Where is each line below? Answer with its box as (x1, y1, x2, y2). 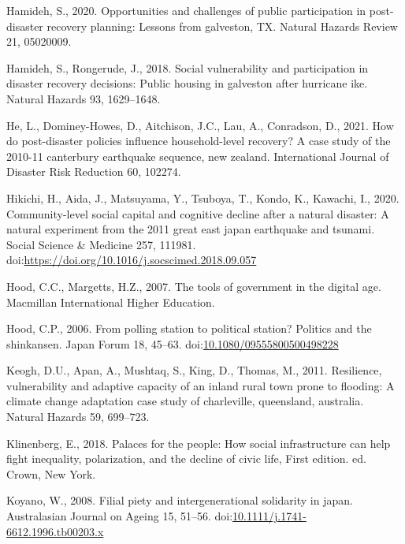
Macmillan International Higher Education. (6, 293, 215, 310)
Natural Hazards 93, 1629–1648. (6, 90, 161, 106)
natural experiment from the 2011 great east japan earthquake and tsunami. (6, 221, 375, 237)
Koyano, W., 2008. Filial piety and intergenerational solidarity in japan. (6, 492, 353, 509)
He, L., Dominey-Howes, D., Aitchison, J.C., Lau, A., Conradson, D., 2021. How (6, 117, 394, 133)
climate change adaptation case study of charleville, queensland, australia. (6, 393, 364, 409)
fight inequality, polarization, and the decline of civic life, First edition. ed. (6, 450, 366, 467)
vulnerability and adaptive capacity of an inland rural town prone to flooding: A (6, 377, 395, 393)
